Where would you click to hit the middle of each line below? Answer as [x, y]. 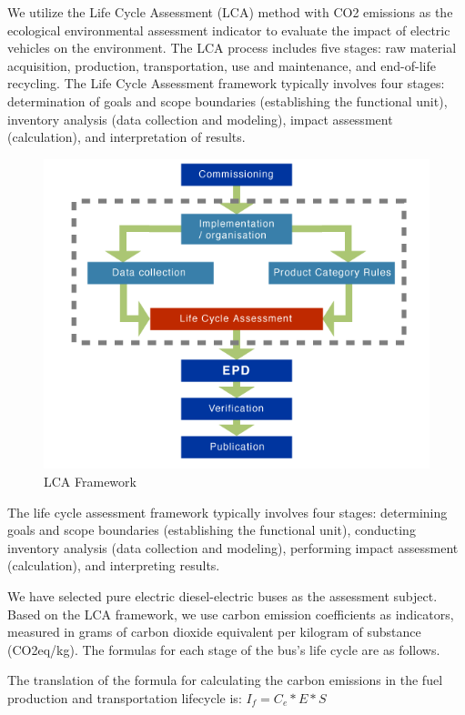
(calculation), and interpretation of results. [126, 137]
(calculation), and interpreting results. [114, 565]
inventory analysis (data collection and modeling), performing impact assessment [233, 547]
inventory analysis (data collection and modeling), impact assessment [200, 119]
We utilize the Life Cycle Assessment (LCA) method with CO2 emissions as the [230, 12]
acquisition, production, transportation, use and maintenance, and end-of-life [222, 65]
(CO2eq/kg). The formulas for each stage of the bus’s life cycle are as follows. [224, 649]
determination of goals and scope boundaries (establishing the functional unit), [227, 101]
